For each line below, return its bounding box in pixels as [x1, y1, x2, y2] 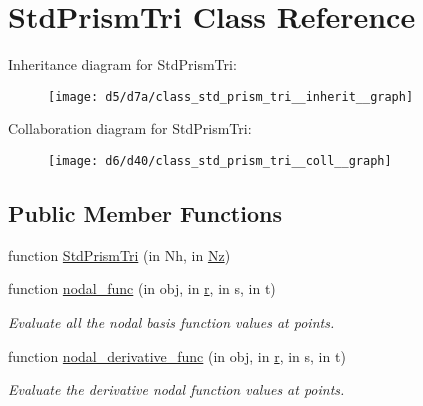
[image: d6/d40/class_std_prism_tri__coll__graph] [48, 153, 392, 168]
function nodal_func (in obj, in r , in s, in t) [8, 278, 276, 299]
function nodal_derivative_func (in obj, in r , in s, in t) [8, 345, 346, 366]
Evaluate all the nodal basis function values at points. [8, 312, 335, 333]
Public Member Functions [8, 198, 282, 229]
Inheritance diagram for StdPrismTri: [8, 54, 237, 75]
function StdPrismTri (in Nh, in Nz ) [8, 244, 231, 265]
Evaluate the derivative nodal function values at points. [8, 379, 345, 400]
